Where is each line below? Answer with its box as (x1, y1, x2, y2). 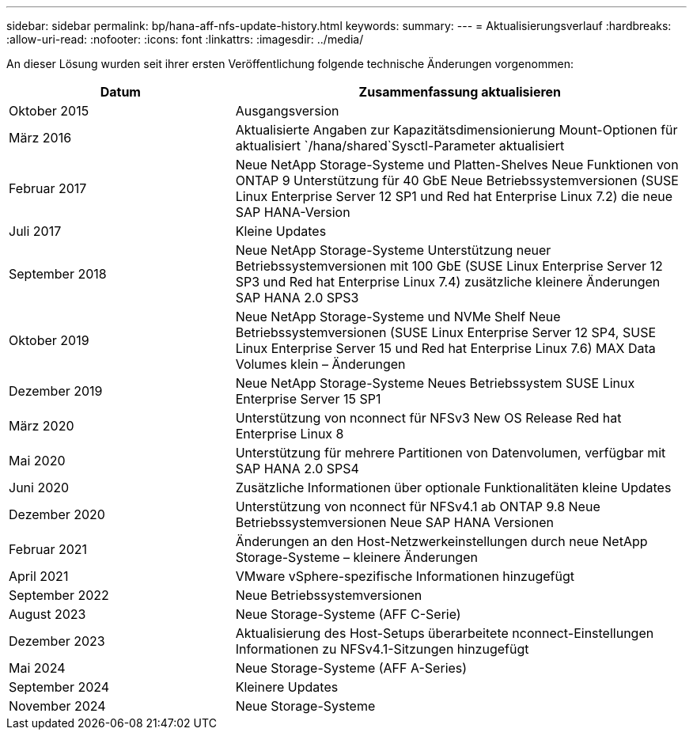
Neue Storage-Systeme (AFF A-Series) (235, 660, 468, 676)
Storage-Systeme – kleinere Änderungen (235, 549, 478, 565)
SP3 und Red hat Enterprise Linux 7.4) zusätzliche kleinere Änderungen (235, 274, 661, 290)
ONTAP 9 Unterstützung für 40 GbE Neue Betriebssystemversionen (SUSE (235, 173, 679, 188)
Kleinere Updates (235, 679, 339, 695)
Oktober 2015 (9, 103, 89, 119)
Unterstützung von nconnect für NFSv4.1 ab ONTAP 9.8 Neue (235, 499, 600, 514)
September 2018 (9, 266, 107, 282)
